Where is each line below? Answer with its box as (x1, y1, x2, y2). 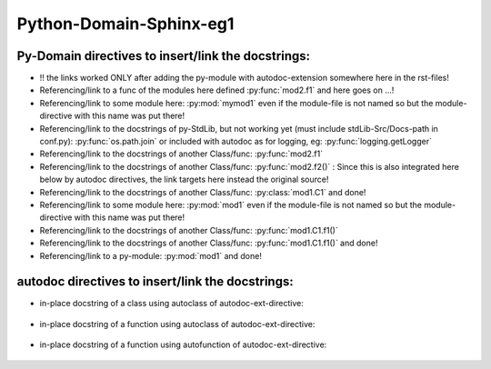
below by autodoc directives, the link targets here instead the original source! (39, 174, 329, 185)
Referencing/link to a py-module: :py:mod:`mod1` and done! (39, 250, 263, 261)
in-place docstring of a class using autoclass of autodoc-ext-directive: (39, 298, 304, 309)
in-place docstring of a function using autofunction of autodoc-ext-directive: (39, 339, 327, 350)
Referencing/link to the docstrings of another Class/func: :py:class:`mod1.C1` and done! (39, 186, 366, 197)
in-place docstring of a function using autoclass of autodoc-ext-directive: (39, 318, 316, 329)
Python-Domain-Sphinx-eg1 (16, 14, 235, 34)
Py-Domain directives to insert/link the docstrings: (16, 48, 311, 64)
